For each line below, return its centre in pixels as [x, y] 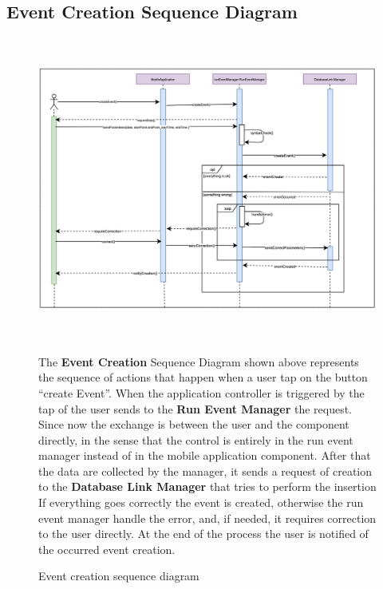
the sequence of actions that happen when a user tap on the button [203, 377]
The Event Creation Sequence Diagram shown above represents [199, 361]
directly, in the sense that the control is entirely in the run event [196, 439]
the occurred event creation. [107, 549]
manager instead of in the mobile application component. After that [205, 455]
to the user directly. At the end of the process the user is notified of [203, 534]
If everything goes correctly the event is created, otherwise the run [201, 502]
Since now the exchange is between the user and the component [194, 424]
